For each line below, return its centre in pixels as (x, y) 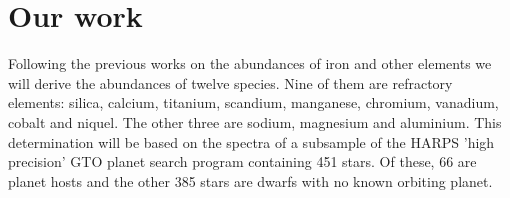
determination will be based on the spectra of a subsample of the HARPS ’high (251, 141)
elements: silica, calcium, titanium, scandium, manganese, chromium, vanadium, (253, 102)
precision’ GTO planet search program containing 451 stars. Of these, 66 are (242, 161)
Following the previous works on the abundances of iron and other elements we (250, 63)
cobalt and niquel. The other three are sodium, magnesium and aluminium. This (255, 121)
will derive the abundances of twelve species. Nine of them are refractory (230, 82)
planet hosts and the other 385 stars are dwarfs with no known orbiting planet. (250, 180)
